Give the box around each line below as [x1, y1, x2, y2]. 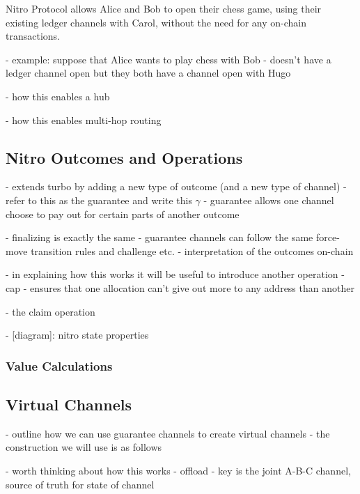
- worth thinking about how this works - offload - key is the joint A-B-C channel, [6, 463, 351, 477]
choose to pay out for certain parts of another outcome [6, 206, 240, 221]
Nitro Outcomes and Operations [6, 146, 243, 168]
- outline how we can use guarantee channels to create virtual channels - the [6, 426, 330, 440]
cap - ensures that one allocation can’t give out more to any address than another [6, 280, 354, 295]
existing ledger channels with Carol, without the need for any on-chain [6, 15, 306, 29]
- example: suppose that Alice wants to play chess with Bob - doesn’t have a [6, 52, 331, 66]
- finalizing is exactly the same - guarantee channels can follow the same [6, 230, 313, 245]
